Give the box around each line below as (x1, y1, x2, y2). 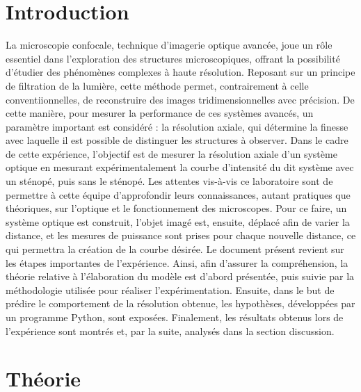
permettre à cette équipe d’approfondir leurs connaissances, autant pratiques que (6, 187, 351, 202)
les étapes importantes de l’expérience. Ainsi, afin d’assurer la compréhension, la (6, 255, 348, 270)
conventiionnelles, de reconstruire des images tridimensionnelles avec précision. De (6, 92, 355, 106)
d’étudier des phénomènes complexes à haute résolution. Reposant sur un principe (6, 65, 355, 79)
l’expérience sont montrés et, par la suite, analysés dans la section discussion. (6, 323, 335, 338)
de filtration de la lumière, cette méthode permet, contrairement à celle (6, 78, 309, 92)
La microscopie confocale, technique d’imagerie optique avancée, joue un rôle (6, 38, 332, 52)
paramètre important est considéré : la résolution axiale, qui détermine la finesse (6, 119, 348, 133)
